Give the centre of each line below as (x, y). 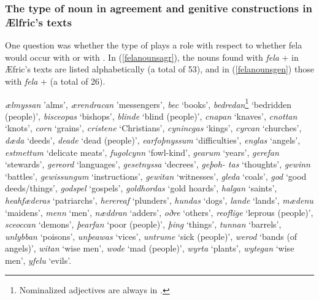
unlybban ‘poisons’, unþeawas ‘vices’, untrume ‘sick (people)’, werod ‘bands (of (151, 236)
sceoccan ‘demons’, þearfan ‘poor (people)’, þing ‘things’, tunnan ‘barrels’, (143, 224)
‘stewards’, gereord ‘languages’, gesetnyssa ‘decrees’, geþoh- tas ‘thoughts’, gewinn (158, 164)
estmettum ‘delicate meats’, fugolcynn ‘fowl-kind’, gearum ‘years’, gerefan (142, 152)
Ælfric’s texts (38, 22)
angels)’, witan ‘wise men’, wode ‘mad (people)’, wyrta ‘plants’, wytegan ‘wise (150, 248)
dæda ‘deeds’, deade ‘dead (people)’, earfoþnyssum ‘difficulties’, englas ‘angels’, (153, 140)
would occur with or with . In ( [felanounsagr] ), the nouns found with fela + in (152, 57)
